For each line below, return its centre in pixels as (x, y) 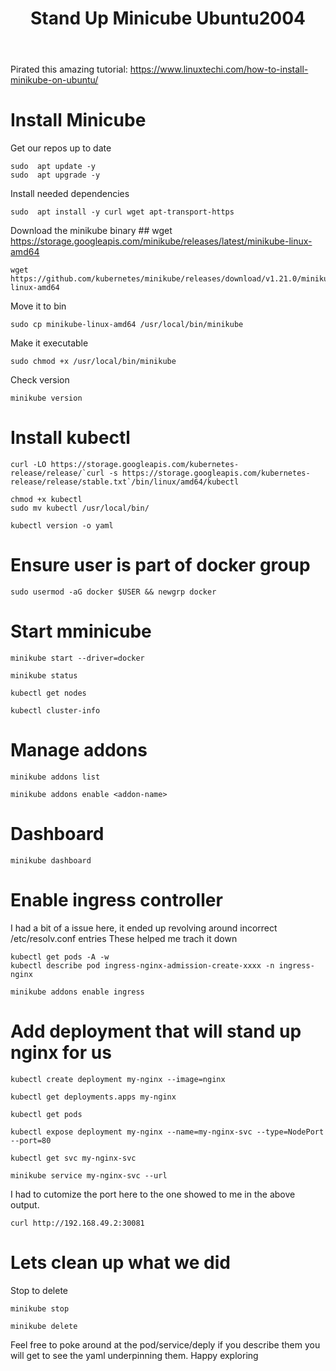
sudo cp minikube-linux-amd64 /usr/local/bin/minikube (127, 325)
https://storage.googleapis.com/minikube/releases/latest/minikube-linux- (161, 241)
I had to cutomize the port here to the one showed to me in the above (153, 1194)
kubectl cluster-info (55, 710)
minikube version (46, 398)
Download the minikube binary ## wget (91, 231)
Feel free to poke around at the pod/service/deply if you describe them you (165, 1344)
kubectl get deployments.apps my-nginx (93, 1097)
